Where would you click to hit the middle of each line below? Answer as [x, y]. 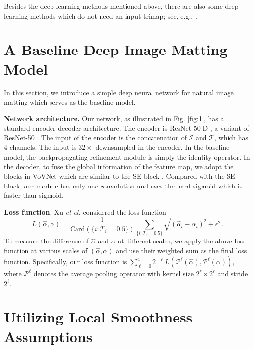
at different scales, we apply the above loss [182, 241]
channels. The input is [43, 147]
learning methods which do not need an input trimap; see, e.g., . [101, 15]
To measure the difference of [47, 241]
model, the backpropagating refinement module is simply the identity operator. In [127, 157]
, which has [231, 137]
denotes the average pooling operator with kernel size [114, 274]
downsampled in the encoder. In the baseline [162, 147]
